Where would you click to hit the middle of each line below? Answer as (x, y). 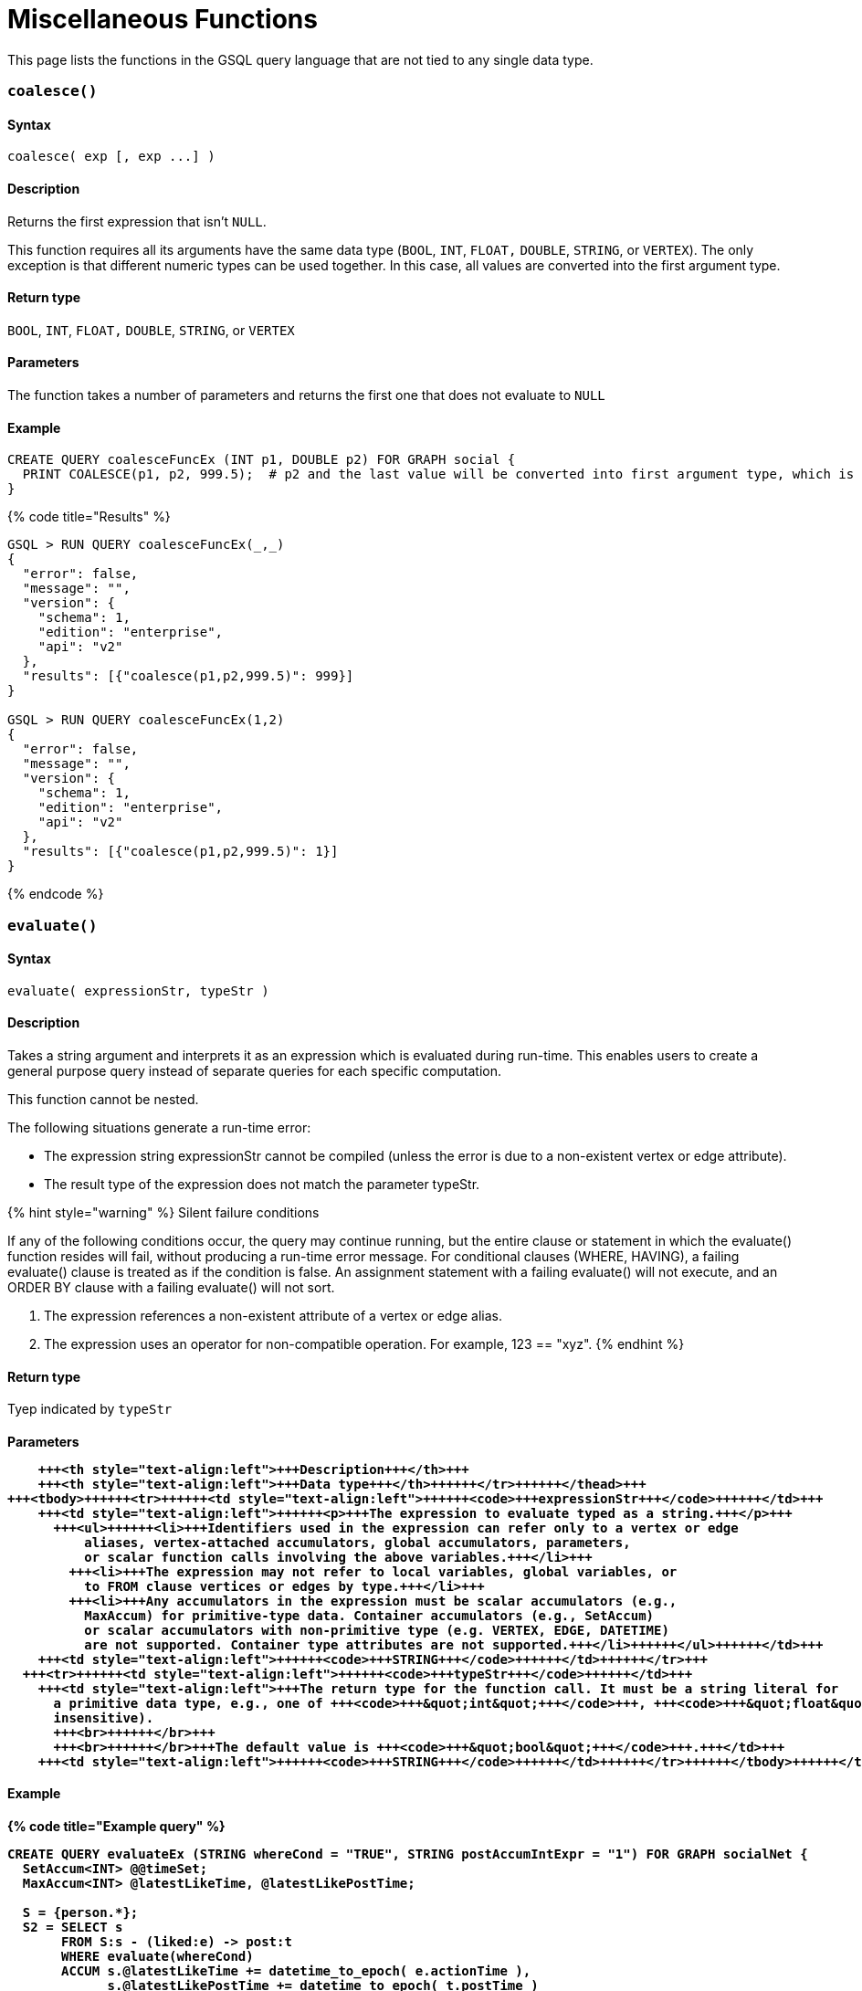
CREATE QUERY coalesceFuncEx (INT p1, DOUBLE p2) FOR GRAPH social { (262, 460)
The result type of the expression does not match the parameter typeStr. (262, 1185)
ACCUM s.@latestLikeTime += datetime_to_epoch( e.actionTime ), (296, 1971)
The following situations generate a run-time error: (159, 1128)
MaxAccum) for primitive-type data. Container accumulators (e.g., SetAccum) (369, 1615)
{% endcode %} (56, 894)
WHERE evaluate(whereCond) (158, 1957)
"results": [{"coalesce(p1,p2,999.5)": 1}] (180, 852)
